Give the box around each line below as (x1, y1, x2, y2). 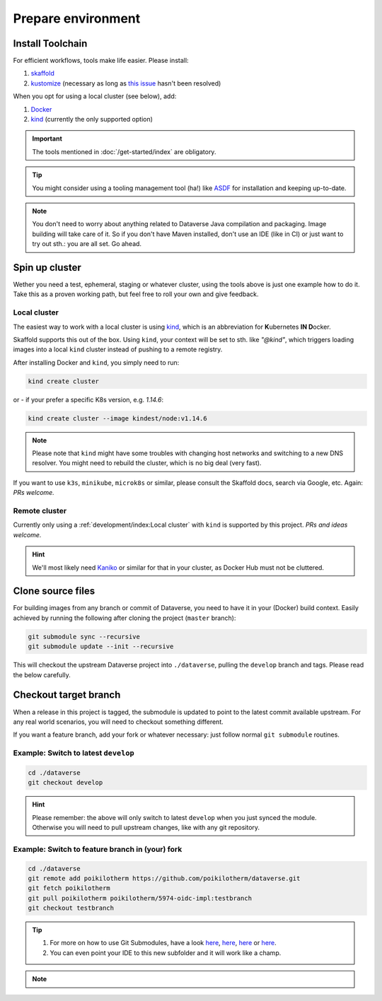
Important (32, 134, 63, 143)
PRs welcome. (13, 488, 54, 497)
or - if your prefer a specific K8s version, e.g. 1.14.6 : (13, 395, 164, 404)
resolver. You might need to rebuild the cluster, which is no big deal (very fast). (32, 459, 262, 467)
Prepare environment (13, 11, 141, 26)
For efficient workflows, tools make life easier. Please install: (13, 57, 189, 65)
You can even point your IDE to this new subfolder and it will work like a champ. (50, 948, 282, 957)
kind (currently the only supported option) (30, 115, 154, 124)
